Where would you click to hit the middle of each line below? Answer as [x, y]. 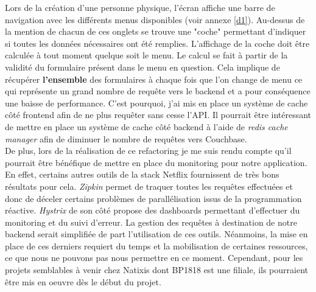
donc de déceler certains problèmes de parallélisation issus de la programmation [153, 198]
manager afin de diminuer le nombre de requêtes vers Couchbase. [126, 138]
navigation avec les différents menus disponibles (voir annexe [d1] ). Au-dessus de [155, 19]
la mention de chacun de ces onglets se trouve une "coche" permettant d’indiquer [156, 31]
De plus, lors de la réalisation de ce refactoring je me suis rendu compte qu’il [148, 151]
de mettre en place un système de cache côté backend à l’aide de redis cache [146, 126]
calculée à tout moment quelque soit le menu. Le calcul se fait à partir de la [146, 55]
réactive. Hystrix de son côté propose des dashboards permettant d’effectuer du [153, 210]
